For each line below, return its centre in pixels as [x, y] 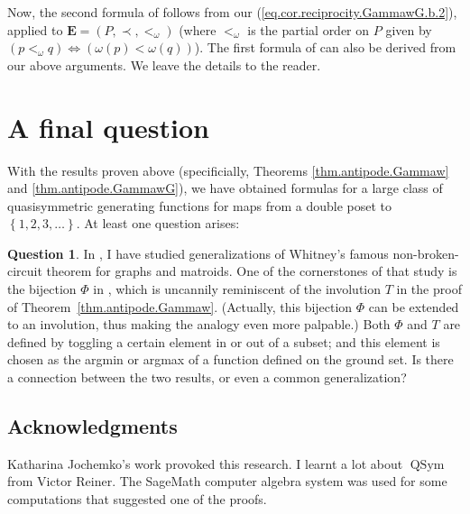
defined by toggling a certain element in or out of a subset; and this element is [224, 341]
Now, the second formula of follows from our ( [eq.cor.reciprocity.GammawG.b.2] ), [232, 12]
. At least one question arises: [158, 223]
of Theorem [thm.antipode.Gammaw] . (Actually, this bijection [180, 306]
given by [409, 29]
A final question [108, 127]
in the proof [429, 289]
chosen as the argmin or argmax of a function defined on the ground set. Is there [230, 359]
